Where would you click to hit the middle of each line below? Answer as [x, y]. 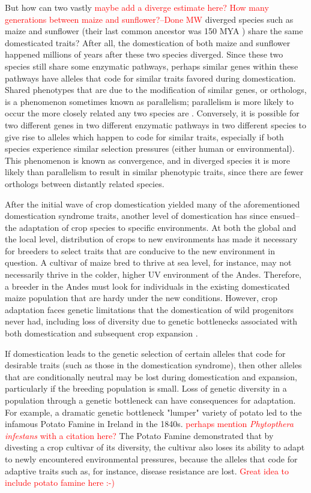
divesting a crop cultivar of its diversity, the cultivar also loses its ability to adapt [155, 447]
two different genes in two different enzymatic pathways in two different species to [155, 124]
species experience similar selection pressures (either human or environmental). [150, 148]
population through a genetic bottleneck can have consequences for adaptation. [150, 400]
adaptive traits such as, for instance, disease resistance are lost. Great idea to [147, 471]
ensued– [285, 216]
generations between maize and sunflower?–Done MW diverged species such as [149, 19]
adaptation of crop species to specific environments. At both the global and [158, 227]
